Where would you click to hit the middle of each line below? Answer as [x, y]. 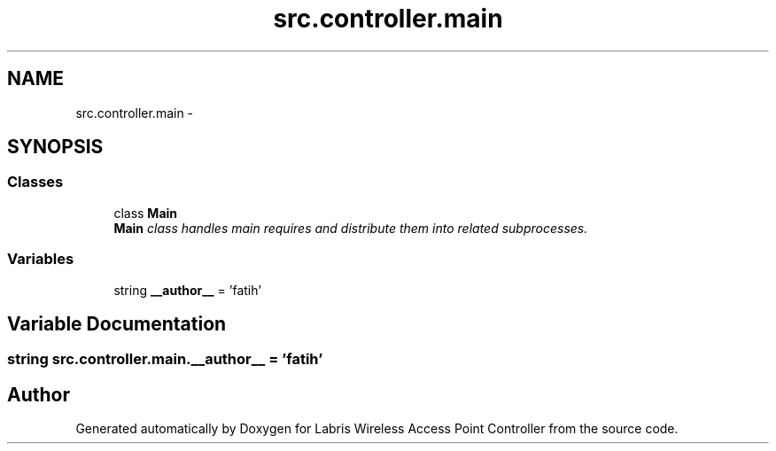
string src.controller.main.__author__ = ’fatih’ [165, 359]
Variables [41, 259]
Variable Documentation [117, 323]
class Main [146, 213]
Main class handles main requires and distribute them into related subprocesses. [351, 228]
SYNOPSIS [55, 147]
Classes [35, 182]
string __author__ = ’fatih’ [187, 290]
